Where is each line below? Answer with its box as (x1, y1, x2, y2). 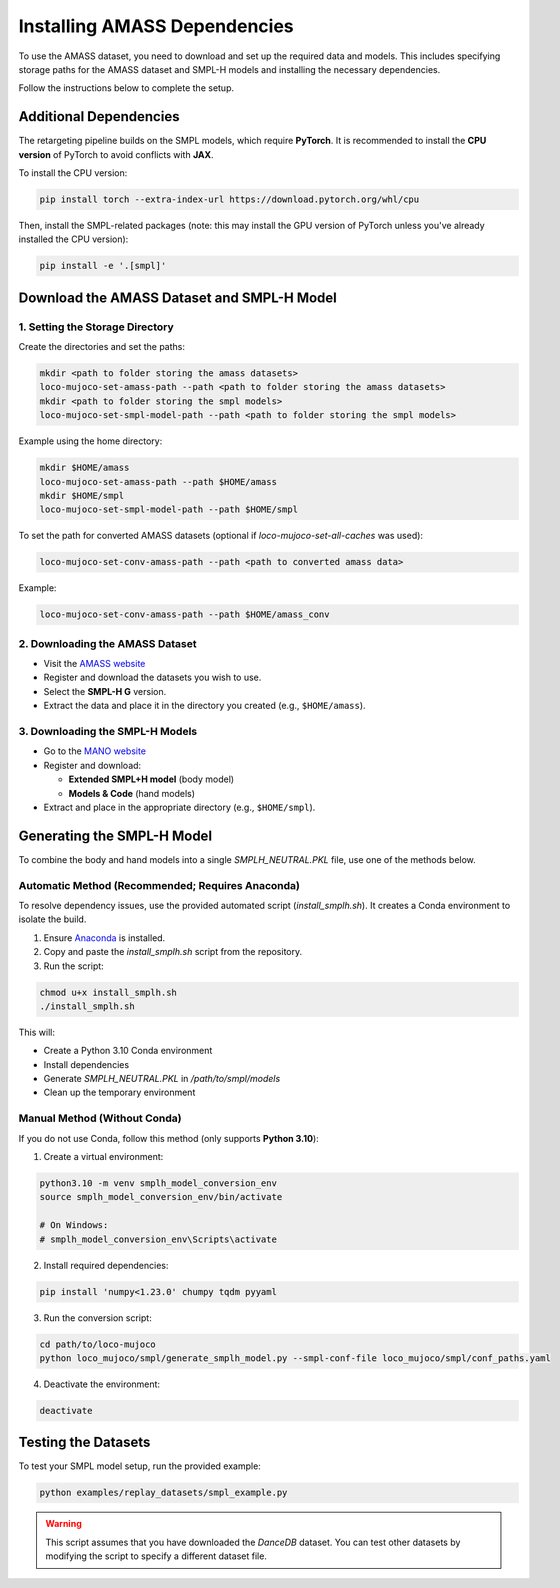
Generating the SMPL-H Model (18, 827, 213, 844)
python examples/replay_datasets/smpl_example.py (39, 1487, 288, 1499)
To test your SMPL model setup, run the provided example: (18, 1460, 262, 1472)
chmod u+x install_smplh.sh (39, 986, 177, 998)
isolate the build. (18, 913, 87, 925)
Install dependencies (43, 1058, 130, 1070)
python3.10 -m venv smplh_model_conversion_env (39, 1178, 277, 1189)
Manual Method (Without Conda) (18, 1111, 182, 1125)
